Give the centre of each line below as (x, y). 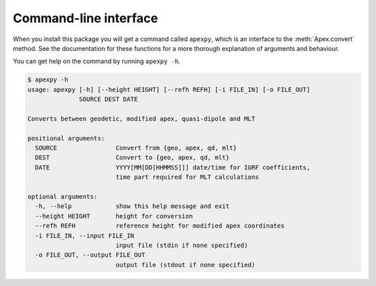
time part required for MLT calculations (187, 177)
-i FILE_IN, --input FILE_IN (85, 236)
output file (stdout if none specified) (185, 265)
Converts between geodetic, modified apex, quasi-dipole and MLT (141, 119)
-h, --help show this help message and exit (132, 206)
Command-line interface (85, 18)
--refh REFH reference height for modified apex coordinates (160, 226)
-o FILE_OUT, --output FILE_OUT (90, 255)
